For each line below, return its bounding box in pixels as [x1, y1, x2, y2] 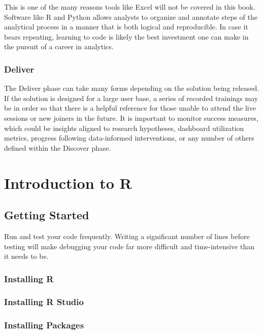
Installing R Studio [4, 295, 84, 308]
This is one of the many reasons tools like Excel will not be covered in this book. [4, 2, 255, 12]
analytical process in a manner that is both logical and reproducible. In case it [4, 21, 248, 32]
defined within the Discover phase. [4, 142, 111, 153]
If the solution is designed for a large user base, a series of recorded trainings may [4, 92, 258, 103]
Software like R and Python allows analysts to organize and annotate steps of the [4, 11, 258, 22]
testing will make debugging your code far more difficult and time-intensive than [4, 241, 254, 251]
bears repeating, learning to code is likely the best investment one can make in [4, 31, 249, 42]
